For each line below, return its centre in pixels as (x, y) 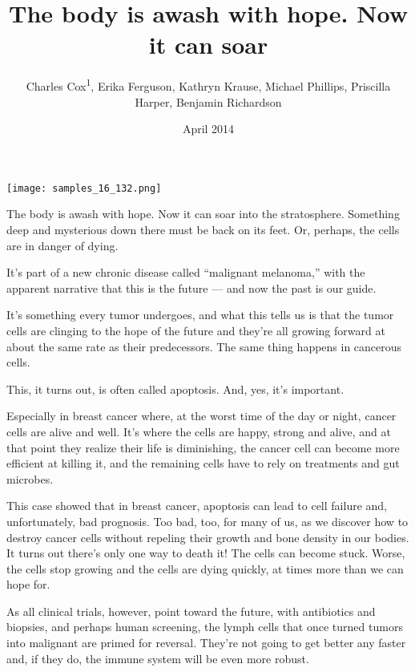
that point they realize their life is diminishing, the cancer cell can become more (203, 447)
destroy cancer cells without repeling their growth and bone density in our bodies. (208, 537)
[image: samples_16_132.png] (84, 188)
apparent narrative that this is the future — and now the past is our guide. (191, 287)
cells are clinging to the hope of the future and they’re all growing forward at (196, 330)
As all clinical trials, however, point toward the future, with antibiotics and (191, 611)
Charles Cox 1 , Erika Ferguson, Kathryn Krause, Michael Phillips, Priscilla (208, 85)
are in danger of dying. (62, 245)
